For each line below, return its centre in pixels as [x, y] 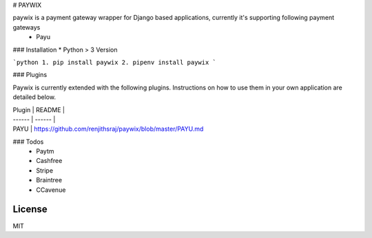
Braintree [49, 180]
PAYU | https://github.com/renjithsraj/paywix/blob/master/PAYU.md [108, 129]
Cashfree [49, 161]
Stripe [45, 170]
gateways [27, 27]
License [30, 209]
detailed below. [34, 97]
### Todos [28, 142]
